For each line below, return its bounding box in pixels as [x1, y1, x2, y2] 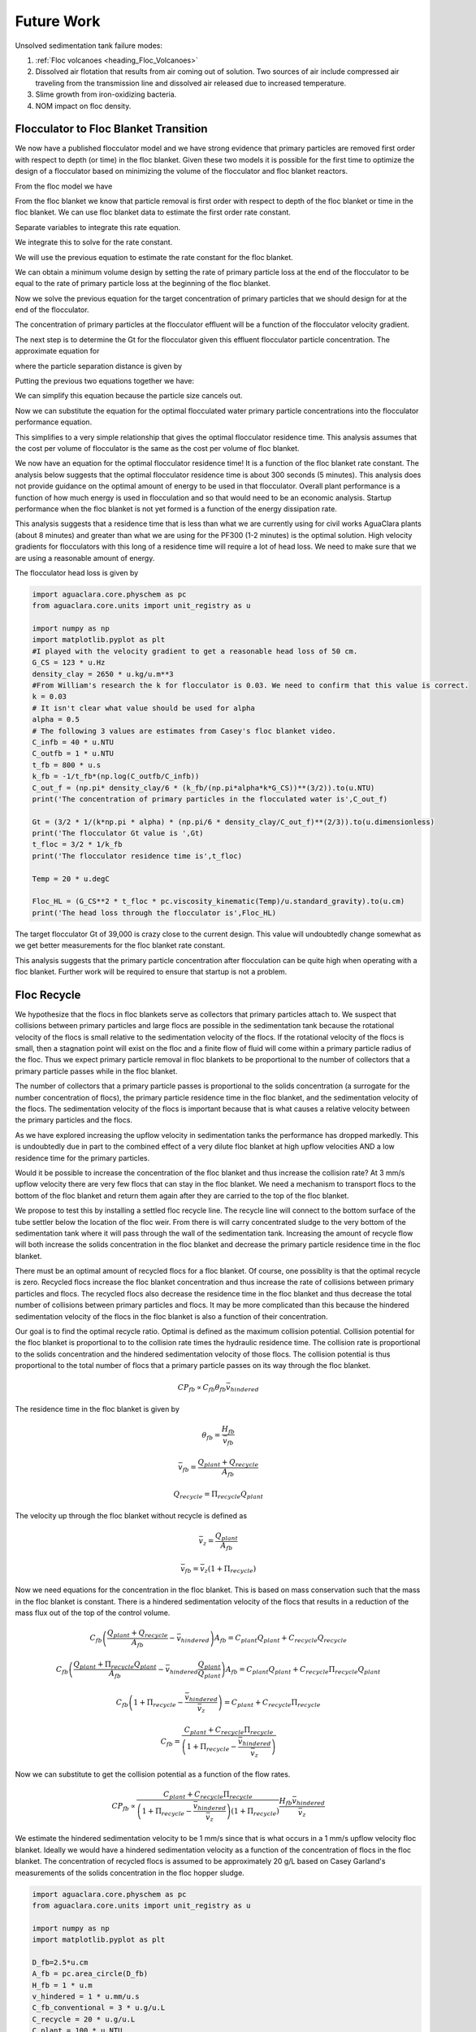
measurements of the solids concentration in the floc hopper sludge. [15, 1868, 245, 1878]
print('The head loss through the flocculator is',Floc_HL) [32, 908, 277, 918]
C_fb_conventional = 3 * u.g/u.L [32, 2004, 166, 2012]
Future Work [15, 12, 101, 30]
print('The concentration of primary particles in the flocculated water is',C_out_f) [32, 794, 388, 804]
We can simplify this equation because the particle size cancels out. [15, 391, 243, 401]
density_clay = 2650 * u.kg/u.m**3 [32, 669, 174, 679]
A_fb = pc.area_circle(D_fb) [32, 1969, 149, 1978]
